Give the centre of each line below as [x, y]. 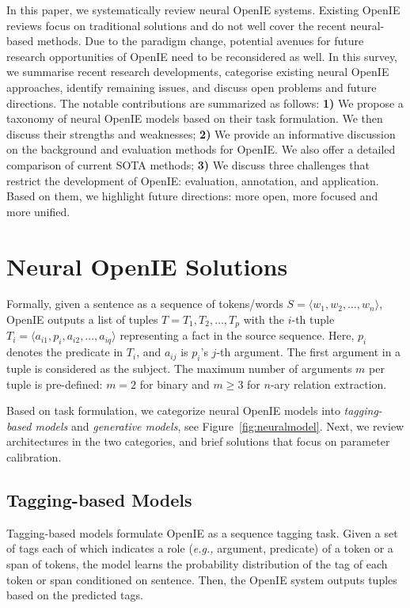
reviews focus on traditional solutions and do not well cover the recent [177, 25]
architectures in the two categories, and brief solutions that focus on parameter [198, 441]
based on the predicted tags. [75, 595]
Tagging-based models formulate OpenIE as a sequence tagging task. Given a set [202, 532]
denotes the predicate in [65, 352]
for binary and [175, 384]
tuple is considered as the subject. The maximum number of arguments [179, 369]
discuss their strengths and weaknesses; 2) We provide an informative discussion [201, 133]
